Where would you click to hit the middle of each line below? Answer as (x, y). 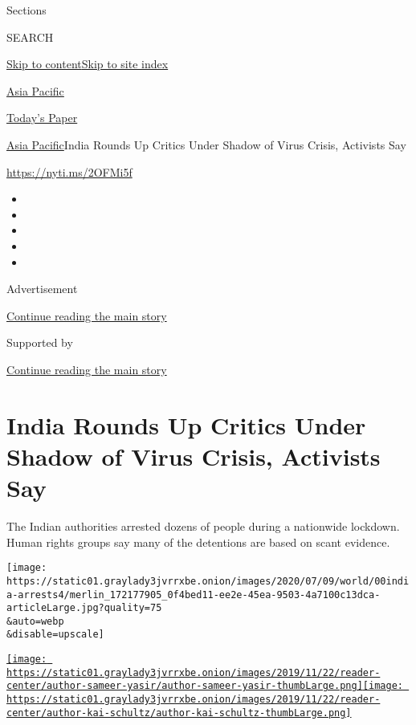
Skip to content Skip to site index (88, 64)
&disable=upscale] (55, 635)
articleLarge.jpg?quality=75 (84, 608)
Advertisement (42, 289)
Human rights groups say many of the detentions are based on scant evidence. (198, 542)
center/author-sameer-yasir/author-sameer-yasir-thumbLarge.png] (185, 686)
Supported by (40, 342)
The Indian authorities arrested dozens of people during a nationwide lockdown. (203, 526)
